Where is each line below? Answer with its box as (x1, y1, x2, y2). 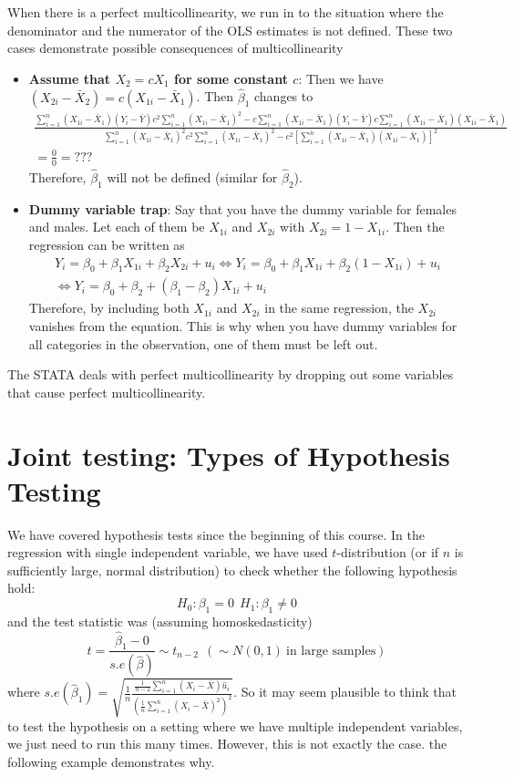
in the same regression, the (264, 298, 414, 317)
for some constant (174, 68, 288, 88)
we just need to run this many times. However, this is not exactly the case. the (7, 734, 447, 753)
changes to (254, 87, 314, 106)
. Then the (385, 217, 445, 236)
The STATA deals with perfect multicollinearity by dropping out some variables (7, 365, 454, 384)
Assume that (28, 68, 111, 88)
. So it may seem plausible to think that (233, 682, 457, 701)
